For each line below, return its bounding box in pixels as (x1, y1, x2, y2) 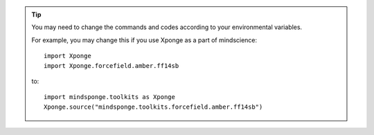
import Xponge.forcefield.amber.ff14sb (44, 62, 179, 69)
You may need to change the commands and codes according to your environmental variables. (31, 23, 303, 31)
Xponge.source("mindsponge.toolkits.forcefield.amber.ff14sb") (44, 102, 263, 111)
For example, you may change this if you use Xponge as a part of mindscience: (31, 35, 258, 44)
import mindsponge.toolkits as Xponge (44, 93, 176, 101)
